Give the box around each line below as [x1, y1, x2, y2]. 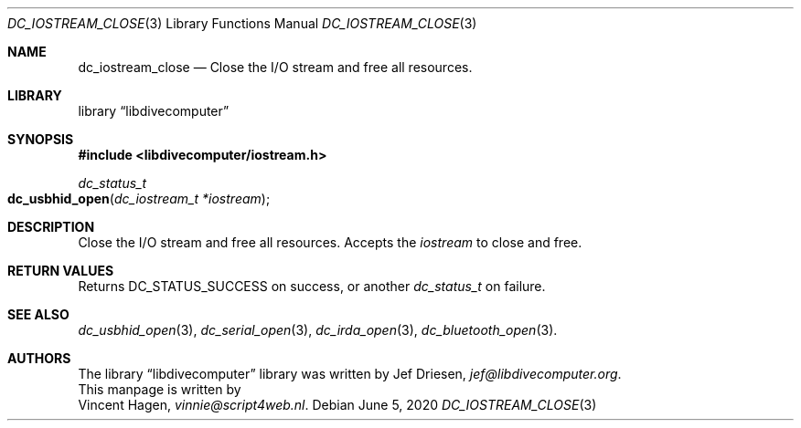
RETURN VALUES [7, 263, 114, 278]
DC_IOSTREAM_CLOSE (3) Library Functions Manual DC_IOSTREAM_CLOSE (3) [7, 16, 477, 31]
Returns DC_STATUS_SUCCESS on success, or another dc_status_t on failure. [78, 278, 546, 294]
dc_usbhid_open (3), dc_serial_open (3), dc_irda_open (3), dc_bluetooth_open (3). [78, 322, 558, 338]
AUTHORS [7, 350, 71, 366]
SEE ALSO [7, 307, 69, 322]
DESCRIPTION [7, 219, 95, 235]
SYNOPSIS [7, 131, 74, 147]
